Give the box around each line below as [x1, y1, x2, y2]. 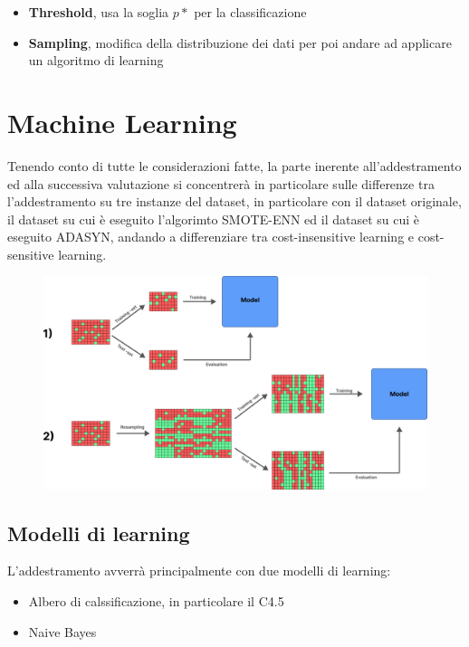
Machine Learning [7, 103, 237, 140]
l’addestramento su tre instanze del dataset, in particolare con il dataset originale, [7, 192, 462, 211]
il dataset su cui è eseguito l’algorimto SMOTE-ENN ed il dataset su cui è [7, 209, 419, 228]
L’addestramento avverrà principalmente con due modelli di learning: [7, 561, 391, 580]
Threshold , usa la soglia [28, 3, 169, 21]
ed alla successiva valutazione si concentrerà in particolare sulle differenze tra [7, 174, 435, 193]
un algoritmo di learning [28, 51, 164, 70]
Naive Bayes [28, 622, 97, 641]
